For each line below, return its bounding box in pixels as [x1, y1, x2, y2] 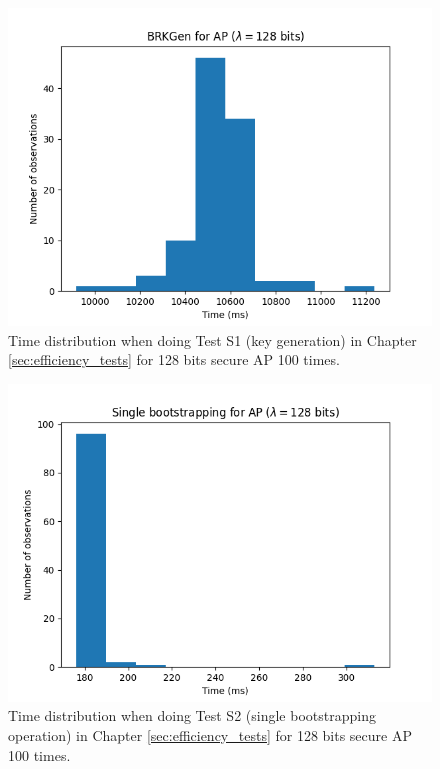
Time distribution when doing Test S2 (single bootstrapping [8, 705, 376, 726]
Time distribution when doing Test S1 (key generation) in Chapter [8, 329, 417, 350]
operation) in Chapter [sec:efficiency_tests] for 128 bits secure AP [8, 724, 412, 745]
